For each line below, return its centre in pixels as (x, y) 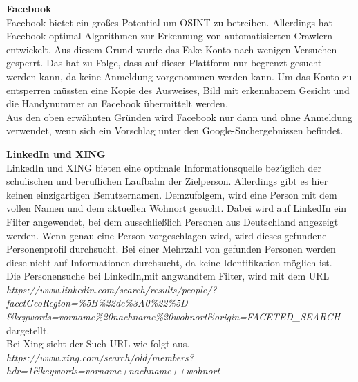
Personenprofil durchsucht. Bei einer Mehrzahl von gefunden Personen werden (171, 249)
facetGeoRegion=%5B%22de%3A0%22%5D (97, 303)
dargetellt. (28, 330)
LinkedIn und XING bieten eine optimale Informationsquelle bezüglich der (164, 167)
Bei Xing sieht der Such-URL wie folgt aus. (98, 344)
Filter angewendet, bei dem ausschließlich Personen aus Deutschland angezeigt (172, 221)
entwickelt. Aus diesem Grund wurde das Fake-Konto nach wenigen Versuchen (172, 49)
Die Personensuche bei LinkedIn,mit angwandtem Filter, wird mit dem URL (168, 276)
